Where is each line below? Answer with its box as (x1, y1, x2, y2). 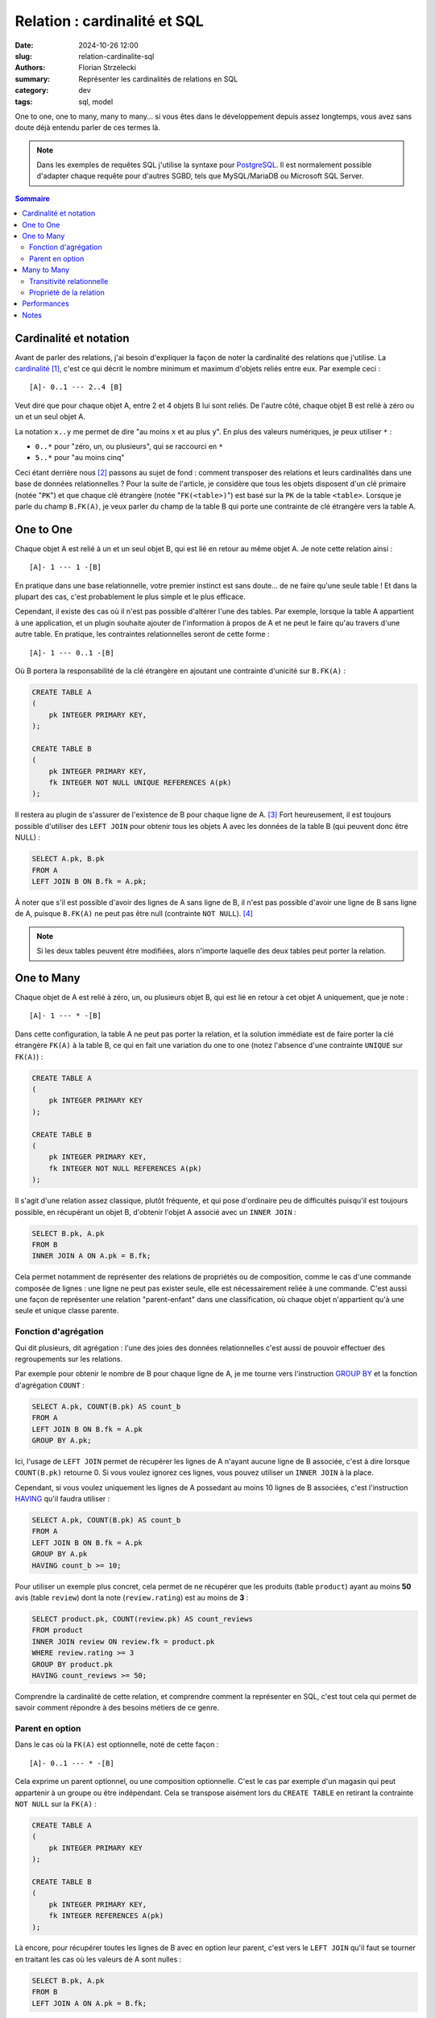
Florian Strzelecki (78, 63, 137, 73)
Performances (22, 299, 70, 308)
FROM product (31, 1626, 84, 1635)
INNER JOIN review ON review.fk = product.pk (31, 1637, 215, 1646)
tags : (14, 97, 33, 107)
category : (14, 86, 49, 95)
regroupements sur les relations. (14, 1354, 122, 1363)
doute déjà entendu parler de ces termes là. (14, 123, 160, 132)
